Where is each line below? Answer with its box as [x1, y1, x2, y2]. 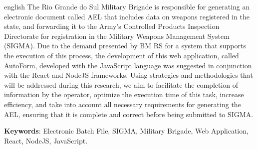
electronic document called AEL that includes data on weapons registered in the [4, 11, 250, 21]
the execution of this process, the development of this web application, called [4, 50, 239, 60]
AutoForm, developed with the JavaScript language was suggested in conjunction [4, 60, 252, 70]
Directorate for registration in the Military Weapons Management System [4, 30, 230, 41]
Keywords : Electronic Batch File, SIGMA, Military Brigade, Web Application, [4, 126, 249, 136]
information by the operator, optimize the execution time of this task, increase [4, 89, 244, 100]
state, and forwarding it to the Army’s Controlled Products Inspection [4, 21, 220, 31]
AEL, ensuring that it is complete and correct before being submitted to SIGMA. [4, 109, 254, 119]
